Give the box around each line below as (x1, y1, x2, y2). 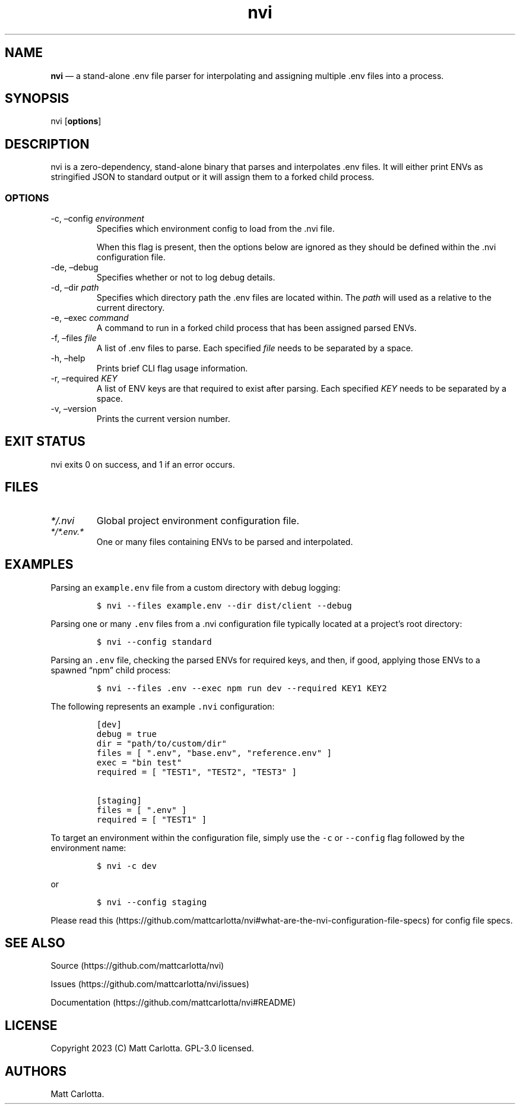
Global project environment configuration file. (96, 514, 300, 527)
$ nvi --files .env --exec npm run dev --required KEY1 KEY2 (96, 683, 387, 693)
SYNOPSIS (5, 91, 69, 106)
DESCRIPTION (5, 136, 90, 152)
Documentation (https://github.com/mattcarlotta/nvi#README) (50, 997, 296, 1008)
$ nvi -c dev (96, 861, 157, 871)
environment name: (50, 842, 126, 853)
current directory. (96, 303, 165, 313)
